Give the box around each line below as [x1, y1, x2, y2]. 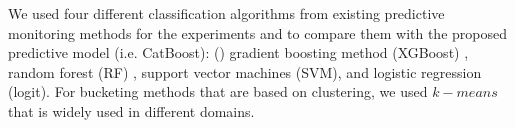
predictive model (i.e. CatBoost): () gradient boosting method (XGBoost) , [8, 42, 469, 63]
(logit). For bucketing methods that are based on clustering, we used [8, 81, 428, 102]
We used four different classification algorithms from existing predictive [8, 3, 445, 23]
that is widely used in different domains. [8, 100, 255, 121]
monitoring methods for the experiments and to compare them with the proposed [8, 22, 507, 43]
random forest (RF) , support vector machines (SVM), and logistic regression [8, 61, 482, 82]
